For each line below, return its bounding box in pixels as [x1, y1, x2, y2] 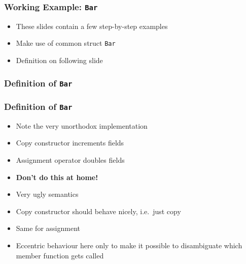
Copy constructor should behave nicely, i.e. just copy [16, 206, 181, 216]
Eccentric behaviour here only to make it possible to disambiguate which [16, 240, 242, 250]
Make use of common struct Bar [16, 38, 116, 48]
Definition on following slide [16, 55, 103, 66]
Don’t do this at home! [16, 171, 98, 182]
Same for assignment [16, 223, 80, 233]
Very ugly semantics [16, 189, 79, 199]
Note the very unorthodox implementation [16, 120, 148, 131]
